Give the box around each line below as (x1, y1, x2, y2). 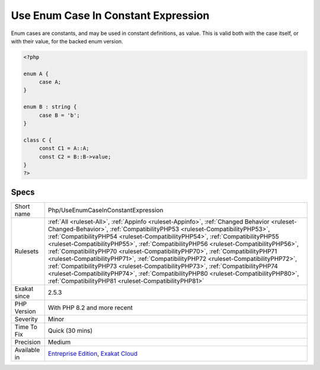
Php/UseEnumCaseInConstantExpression (47, 206, 164, 214)
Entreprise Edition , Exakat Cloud (47, 349, 138, 358)
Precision (14, 338, 41, 346)
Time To (14, 323, 38, 331)
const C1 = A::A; (39, 145, 89, 152)
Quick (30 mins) (47, 326, 93, 334)
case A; (39, 79, 62, 85)
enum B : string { (23, 104, 77, 110)
